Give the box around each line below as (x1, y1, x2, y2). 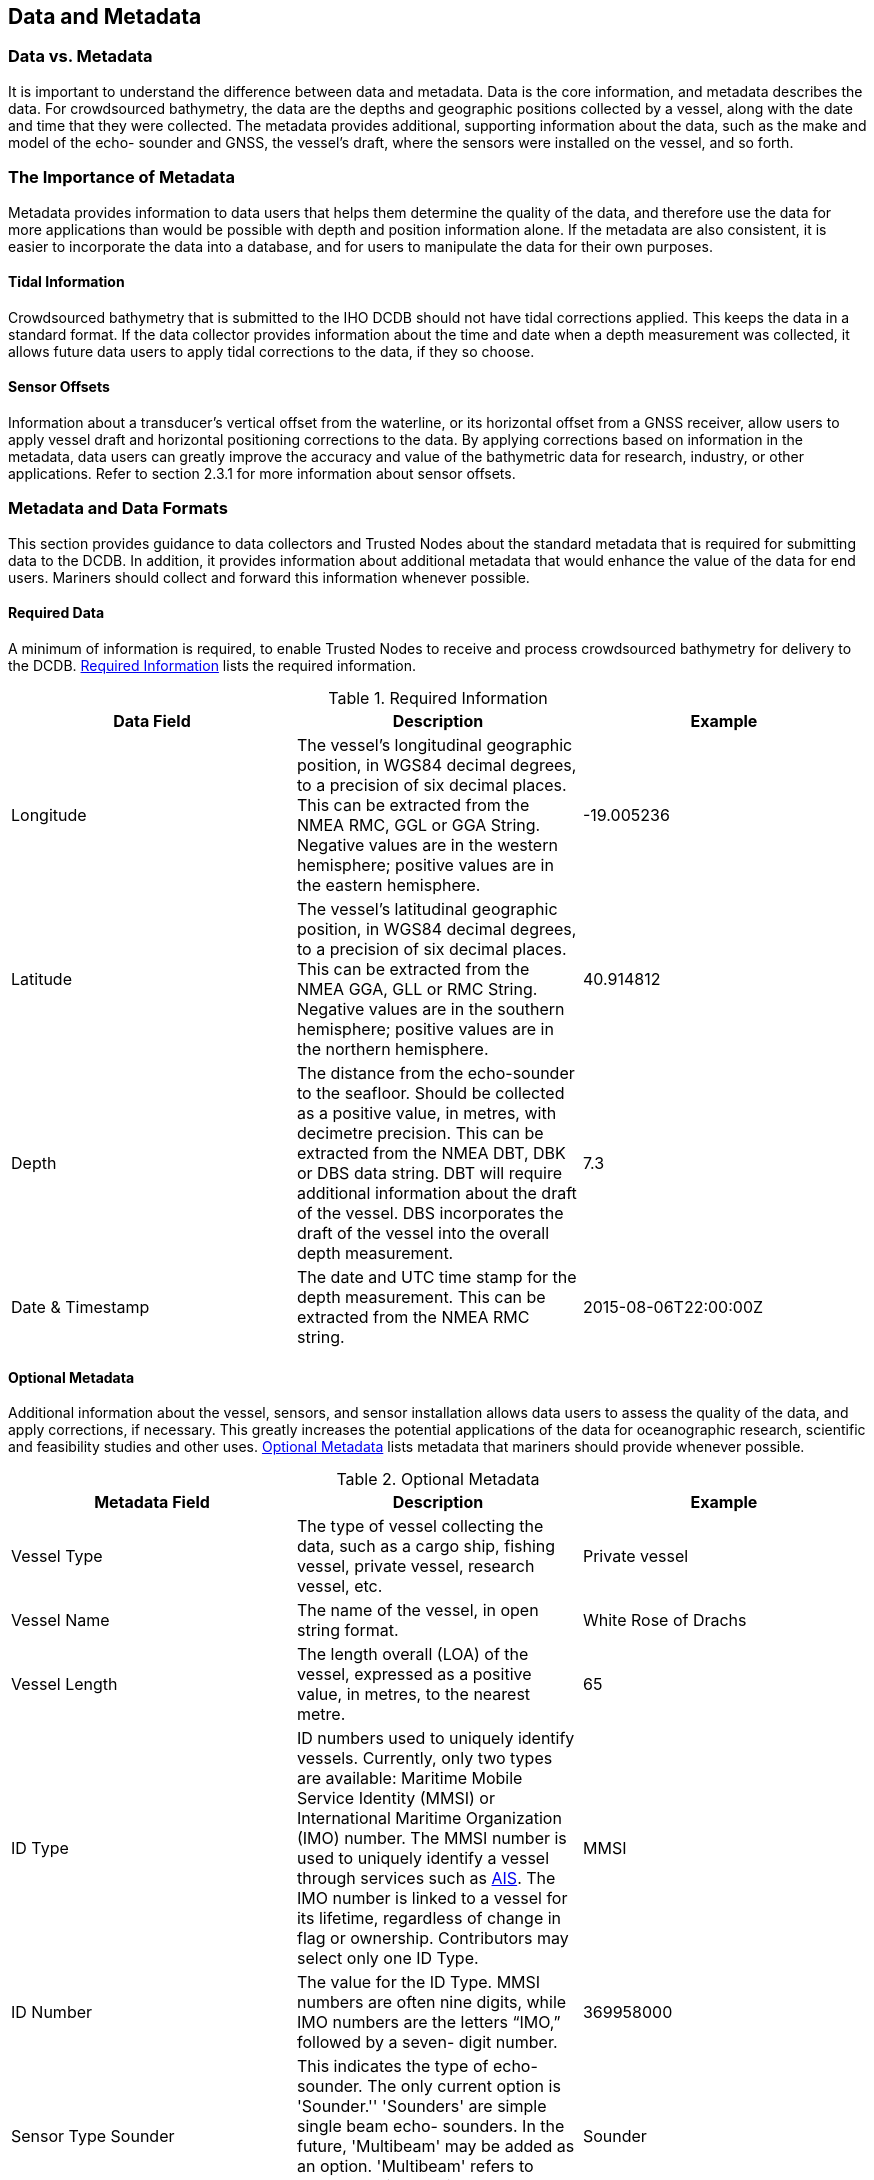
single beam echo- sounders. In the (296, 2116, 565, 2137)
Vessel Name (11, 1610, 110, 1631)
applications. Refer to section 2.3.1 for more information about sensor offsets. (8, 464, 516, 482)
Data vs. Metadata (8, 46, 153, 67)
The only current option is (367, 2076, 561, 2097)
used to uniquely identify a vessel (296, 1848, 550, 1869)
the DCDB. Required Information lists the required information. (8, 656, 417, 674)
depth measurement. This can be (296, 1286, 546, 1307)
